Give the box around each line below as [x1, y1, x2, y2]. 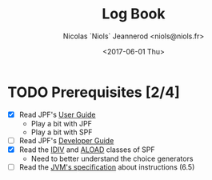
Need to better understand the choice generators [30, 154, 194, 163]
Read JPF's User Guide [18, 110, 97, 119]
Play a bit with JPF [30, 118, 93, 128]
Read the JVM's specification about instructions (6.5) [18, 162, 195, 172]
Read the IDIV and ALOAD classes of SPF [18, 145, 155, 154]
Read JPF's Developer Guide [18, 135, 114, 145]
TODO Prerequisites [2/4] [7, 83, 181, 101]
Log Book [102, 5, 166, 23]
